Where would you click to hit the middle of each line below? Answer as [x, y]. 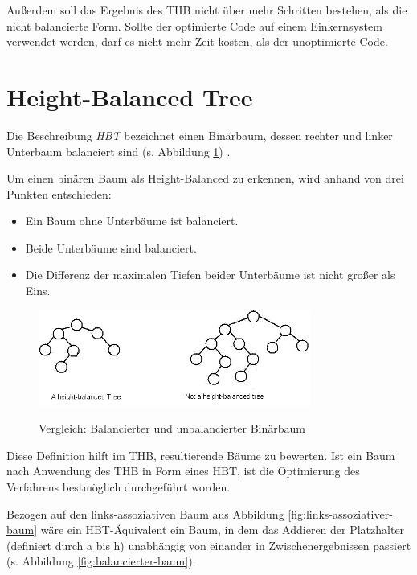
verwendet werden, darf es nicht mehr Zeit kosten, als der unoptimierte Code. [197, 41]
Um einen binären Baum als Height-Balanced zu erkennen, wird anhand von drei [205, 178]
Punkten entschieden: [59, 193]
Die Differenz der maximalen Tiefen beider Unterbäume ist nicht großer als [210, 275]
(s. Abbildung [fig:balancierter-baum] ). [101, 561]
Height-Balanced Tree [130, 96]
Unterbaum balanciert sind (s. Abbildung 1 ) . [119, 151]
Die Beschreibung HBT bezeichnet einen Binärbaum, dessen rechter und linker [200, 135]
